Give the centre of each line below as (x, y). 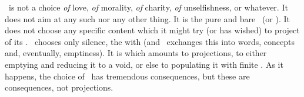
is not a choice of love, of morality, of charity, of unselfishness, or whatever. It (148, 7)
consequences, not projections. (59, 87)
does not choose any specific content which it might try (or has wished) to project (152, 30)
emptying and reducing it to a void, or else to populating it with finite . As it (144, 64)
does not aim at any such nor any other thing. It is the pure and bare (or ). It (147, 18)
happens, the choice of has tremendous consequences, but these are (127, 76)
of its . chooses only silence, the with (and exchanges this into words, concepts (150, 41)
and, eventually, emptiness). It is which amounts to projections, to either (136, 53)
